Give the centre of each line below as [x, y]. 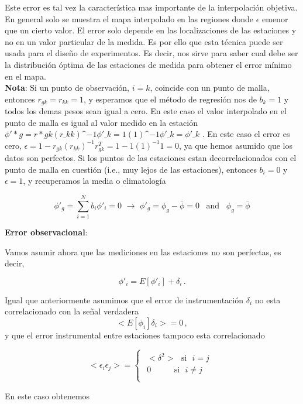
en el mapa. [25, 76]
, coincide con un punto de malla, [210, 88]
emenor [275, 18]
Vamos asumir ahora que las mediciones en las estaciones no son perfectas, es [143, 251]
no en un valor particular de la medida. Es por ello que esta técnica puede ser [144, 41]
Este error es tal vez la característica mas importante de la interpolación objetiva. [151, 7]
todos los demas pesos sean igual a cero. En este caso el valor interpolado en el [146, 111]
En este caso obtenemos [47, 396]
